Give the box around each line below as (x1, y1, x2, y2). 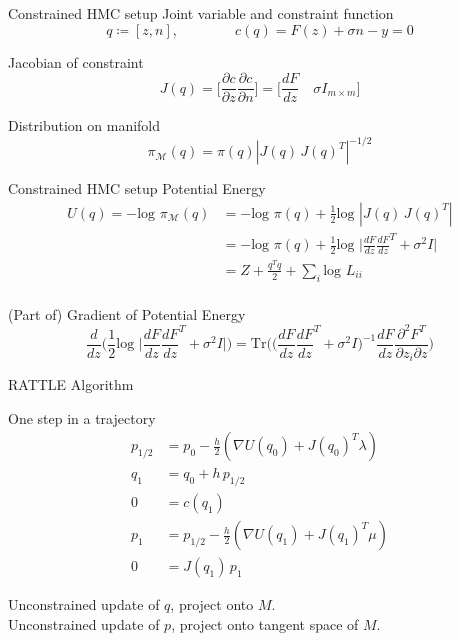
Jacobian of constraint (8, 51, 144, 72)
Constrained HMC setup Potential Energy (8, 178, 266, 199)
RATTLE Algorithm (8, 374, 134, 395)
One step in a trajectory (8, 407, 156, 428)
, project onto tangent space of (171, 613, 359, 634)
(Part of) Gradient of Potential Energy (8, 303, 246, 324)
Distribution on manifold (8, 115, 161, 136)
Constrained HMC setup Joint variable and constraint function (8, 3, 394, 23)
